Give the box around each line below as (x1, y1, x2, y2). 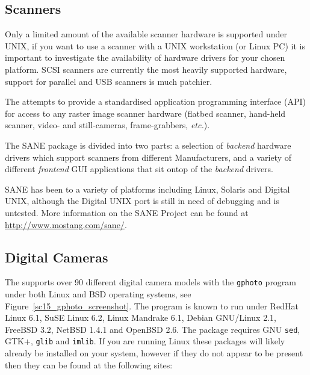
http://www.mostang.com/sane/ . (5, 218, 127, 231)
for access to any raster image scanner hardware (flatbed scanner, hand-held (5, 107, 286, 119)
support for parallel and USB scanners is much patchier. (5, 75, 212, 87)
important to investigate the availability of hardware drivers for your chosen (5, 51, 285, 64)
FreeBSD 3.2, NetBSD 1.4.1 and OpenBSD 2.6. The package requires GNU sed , (5, 323, 300, 335)
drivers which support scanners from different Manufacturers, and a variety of (5, 150, 291, 163)
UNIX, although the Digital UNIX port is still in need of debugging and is (5, 194, 279, 207)
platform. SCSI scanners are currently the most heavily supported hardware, (5, 63, 287, 75)
